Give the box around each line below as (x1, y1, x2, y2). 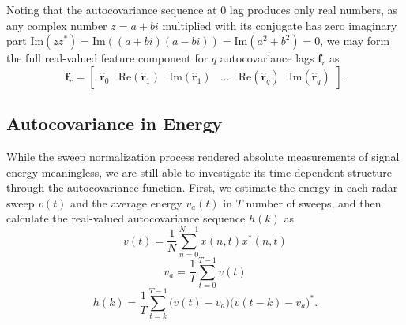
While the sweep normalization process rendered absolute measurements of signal (6, 148, 400, 164)
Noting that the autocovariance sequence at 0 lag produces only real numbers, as (6, 2, 398, 17)
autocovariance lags (220, 50, 314, 66)
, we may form (320, 32, 390, 49)
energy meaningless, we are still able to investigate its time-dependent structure (6, 163, 392, 180)
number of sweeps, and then (246, 194, 382, 211)
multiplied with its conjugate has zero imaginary (162, 17, 397, 33)
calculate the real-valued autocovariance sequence (6, 210, 246, 226)
